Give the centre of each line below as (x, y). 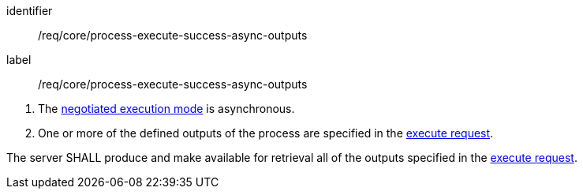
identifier (30, 11)
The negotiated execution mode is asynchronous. (166, 109)
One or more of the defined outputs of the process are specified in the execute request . (266, 133)
